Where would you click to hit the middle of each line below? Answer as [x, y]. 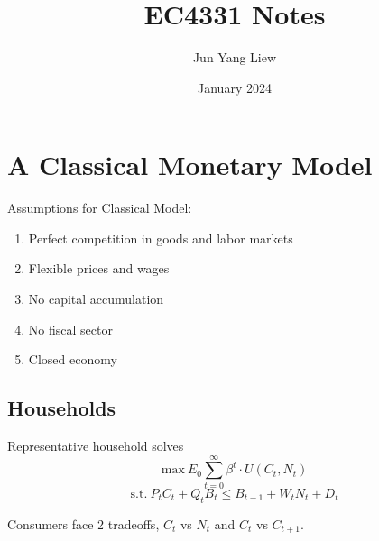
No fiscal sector [70, 329]
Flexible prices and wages [99, 268]
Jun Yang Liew [235, 57]
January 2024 [235, 87]
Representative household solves [96, 446]
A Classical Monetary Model [190, 165]
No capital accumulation [96, 299]
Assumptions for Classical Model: [100, 208]
